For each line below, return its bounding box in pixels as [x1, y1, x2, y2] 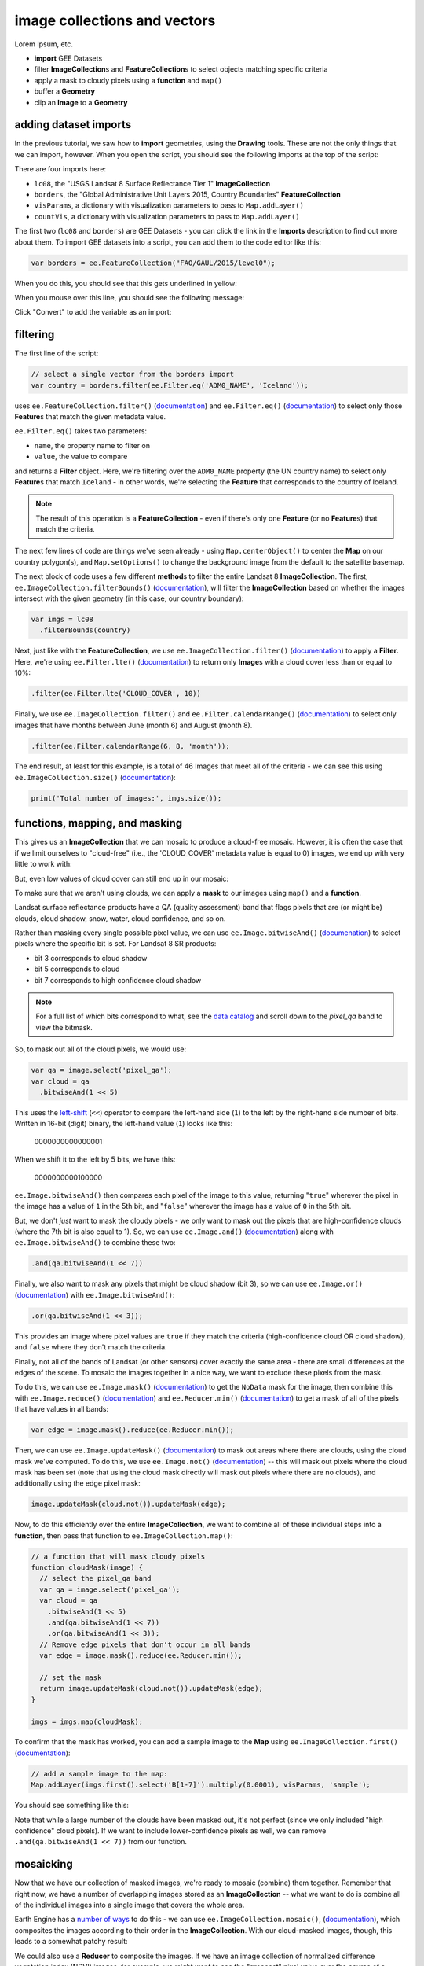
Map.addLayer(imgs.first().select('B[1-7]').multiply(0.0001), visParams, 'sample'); [31, 1780, 371, 1789]
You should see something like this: [14, 1801, 130, 1810]
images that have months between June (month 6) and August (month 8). [14, 720, 253, 730]
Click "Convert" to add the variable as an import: [14, 307, 172, 317]
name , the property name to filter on [34, 440, 151, 450]
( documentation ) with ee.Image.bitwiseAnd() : [14, 1290, 175, 1299]
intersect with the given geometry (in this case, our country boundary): [14, 594, 244, 603]
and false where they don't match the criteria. [14, 1342, 168, 1352]
